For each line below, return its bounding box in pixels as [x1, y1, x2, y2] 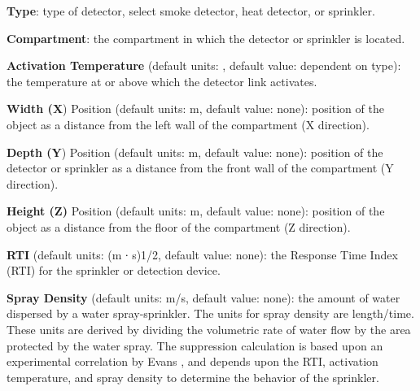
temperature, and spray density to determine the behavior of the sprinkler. [7, 368, 379, 385]
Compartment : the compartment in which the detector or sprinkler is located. [7, 29, 405, 46]
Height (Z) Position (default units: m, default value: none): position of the [7, 202, 385, 219]
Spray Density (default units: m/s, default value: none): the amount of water [7, 289, 400, 306]
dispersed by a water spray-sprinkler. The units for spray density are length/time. [7, 305, 414, 322]
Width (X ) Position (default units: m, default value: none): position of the [7, 100, 384, 117]
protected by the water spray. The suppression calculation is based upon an [7, 337, 383, 354]
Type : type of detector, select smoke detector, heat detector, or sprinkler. [7, 2, 375, 19]
